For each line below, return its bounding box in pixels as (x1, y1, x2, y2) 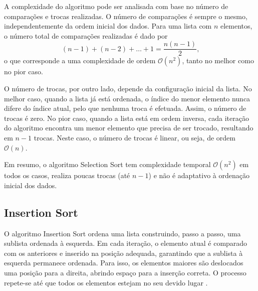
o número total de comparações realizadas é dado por (4, 30, 168, 41)
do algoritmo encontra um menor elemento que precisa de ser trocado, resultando (4, 122, 253, 133)
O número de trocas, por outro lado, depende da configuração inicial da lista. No (4, 83, 252, 94)
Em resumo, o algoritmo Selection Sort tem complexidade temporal (4, 159, 211, 170)
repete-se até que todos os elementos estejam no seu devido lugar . (4, 277, 208, 287)
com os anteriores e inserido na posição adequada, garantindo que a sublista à (4, 247, 243, 258)
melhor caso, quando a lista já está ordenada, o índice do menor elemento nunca (4, 93, 250, 103)
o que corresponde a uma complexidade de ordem (4, 55, 156, 66)
